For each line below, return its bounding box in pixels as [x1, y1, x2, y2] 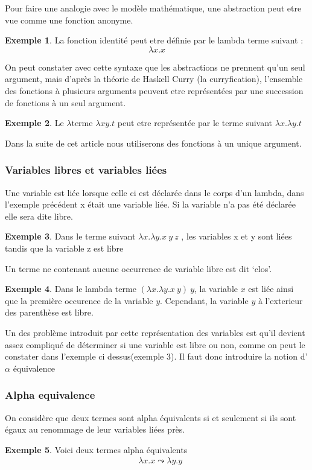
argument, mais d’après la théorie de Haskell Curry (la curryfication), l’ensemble [5, 72, 303, 85]
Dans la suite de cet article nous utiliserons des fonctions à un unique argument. [5, 136, 302, 149]
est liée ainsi [248, 282, 294, 295]
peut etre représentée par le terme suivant [117, 116, 273, 129]
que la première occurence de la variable [5, 294, 153, 306]
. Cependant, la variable [160, 294, 249, 306]
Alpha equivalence [5, 387, 95, 402]
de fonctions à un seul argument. [5, 96, 126, 109]
